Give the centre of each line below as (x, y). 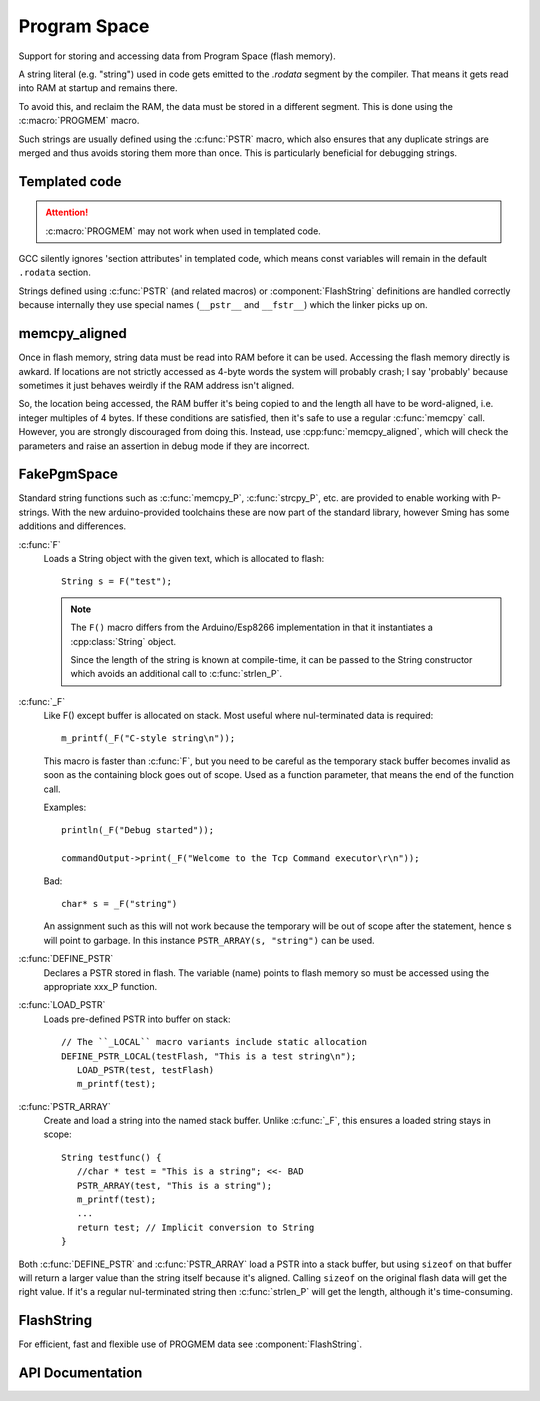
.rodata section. (55, 272)
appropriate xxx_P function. (100, 986)
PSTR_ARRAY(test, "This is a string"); (174, 1185)
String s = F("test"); (117, 581)
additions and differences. (72, 526)
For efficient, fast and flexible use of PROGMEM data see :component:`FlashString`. (190, 1344)
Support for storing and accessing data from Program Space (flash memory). (177, 56)
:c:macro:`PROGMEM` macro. (79, 121)
